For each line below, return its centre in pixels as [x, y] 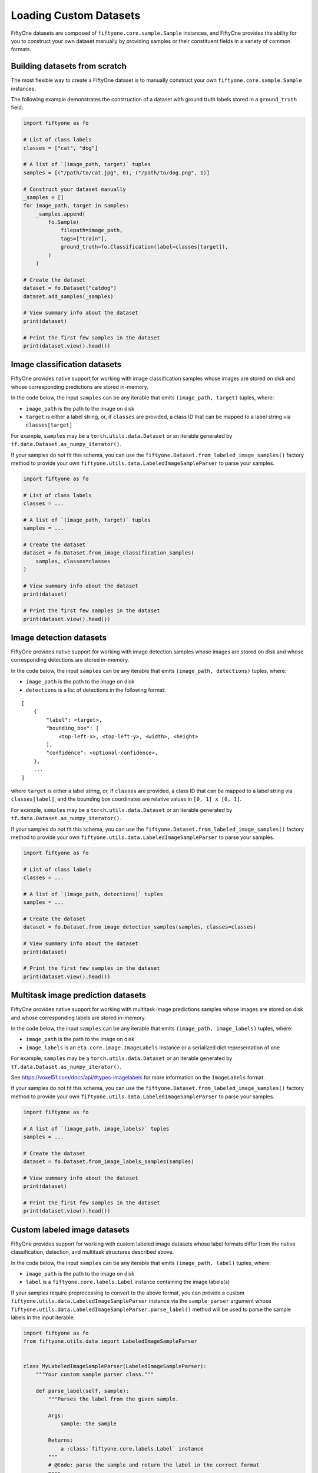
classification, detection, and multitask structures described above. [92, 1252]
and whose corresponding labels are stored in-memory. [79, 1018]
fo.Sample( [64, 222]
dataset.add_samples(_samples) [69, 296]
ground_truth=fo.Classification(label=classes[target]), [144, 247]
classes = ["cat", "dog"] [61, 148]
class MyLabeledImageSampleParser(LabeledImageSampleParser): [115, 1366]
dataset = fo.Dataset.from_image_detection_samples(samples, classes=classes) [140, 927]
